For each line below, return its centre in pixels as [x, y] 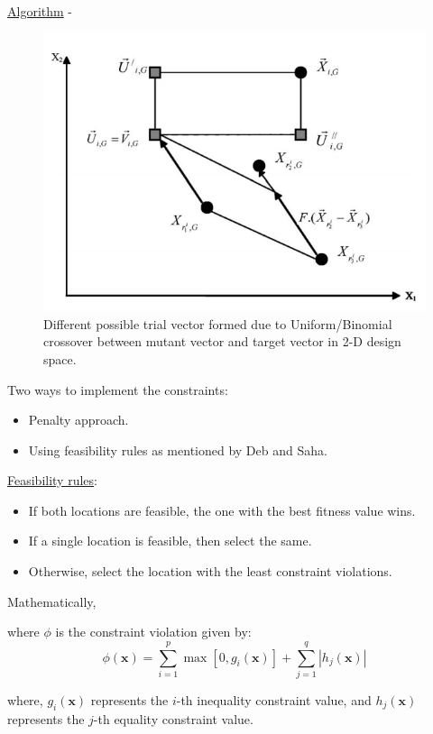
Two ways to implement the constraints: [118, 389]
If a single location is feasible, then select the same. [170, 541]
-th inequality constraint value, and [274, 699]
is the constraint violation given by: [153, 632]
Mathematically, [52, 601]
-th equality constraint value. [173, 718]
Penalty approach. [78, 420]
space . [60, 358]
